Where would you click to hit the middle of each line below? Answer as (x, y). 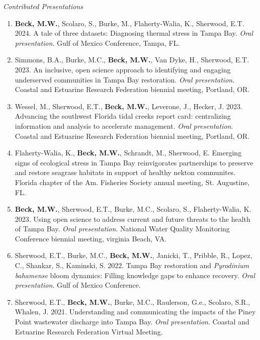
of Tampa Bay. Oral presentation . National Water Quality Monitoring (122, 229)
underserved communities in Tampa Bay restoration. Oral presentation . (125, 79)
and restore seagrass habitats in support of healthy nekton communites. (125, 172)
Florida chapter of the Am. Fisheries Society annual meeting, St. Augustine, (132, 182)
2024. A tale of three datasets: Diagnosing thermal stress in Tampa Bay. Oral (134, 33)
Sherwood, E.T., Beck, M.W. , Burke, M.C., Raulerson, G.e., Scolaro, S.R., (133, 302)
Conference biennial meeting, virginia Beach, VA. (91, 238)
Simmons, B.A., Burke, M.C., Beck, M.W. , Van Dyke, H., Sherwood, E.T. (132, 60)
